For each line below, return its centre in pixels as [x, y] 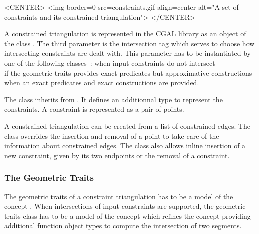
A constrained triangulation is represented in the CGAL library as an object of [125, 33]
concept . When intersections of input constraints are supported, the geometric [125, 206]
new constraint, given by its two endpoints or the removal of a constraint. [117, 155]
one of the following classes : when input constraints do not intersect [110, 62]
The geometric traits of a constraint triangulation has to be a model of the [119, 196]
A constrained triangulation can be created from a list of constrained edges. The [127, 126]
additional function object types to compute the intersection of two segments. [123, 226]
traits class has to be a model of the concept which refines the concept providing [127, 216]
